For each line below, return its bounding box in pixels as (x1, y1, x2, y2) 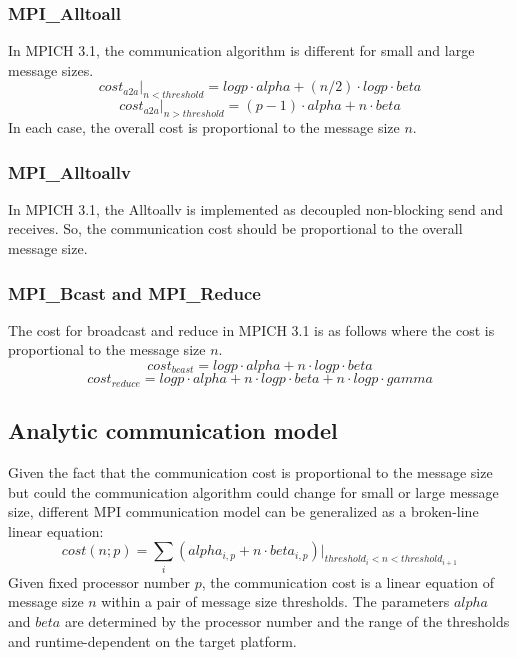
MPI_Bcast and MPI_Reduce (8, 280, 261, 305)
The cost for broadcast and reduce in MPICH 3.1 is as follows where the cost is (8, 319, 495, 340)
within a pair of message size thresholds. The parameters (101, 591, 450, 612)
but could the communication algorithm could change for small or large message (8, 481, 499, 502)
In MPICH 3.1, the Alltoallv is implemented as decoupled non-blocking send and (8, 198, 504, 219)
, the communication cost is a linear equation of (201, 571, 494, 592)
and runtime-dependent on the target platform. (8, 630, 297, 651)
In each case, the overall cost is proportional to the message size (8, 117, 400, 137)
